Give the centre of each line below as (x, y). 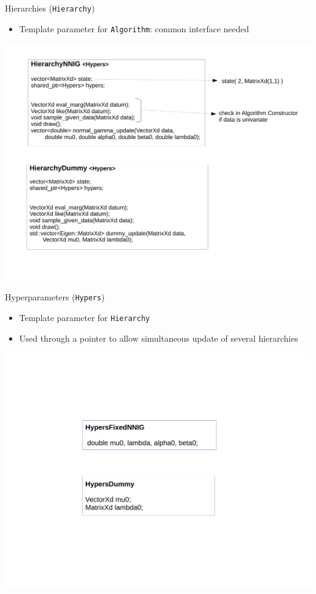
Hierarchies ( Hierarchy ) (50, 8)
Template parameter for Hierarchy (84, 317)
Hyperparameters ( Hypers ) (55, 297)
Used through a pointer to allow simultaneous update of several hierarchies (159, 338)
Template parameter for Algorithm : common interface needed (134, 28)
